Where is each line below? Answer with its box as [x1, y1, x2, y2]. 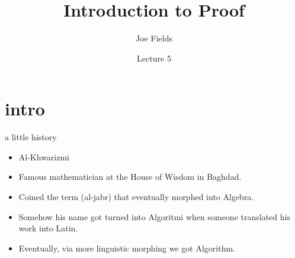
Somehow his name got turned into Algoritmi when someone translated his [18, 210, 290, 222]
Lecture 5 [137, 51, 171, 64]
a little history [5, 131, 57, 143]
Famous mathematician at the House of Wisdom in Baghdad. [18, 170, 242, 183]
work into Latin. [18, 222, 78, 234]
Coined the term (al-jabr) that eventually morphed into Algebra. [18, 191, 254, 203]
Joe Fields [136, 32, 172, 44]
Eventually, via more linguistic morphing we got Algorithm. [18, 241, 235, 254]
